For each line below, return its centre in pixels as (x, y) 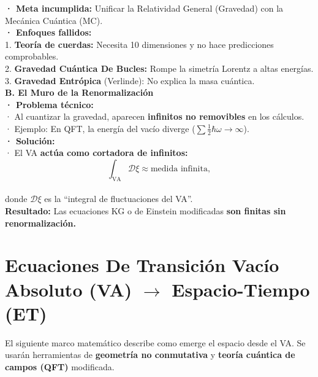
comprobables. (32, 56)
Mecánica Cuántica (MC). (54, 20)
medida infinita (179, 169)
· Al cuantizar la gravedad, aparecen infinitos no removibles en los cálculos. (155, 116)
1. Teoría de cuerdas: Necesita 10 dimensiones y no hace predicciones (139, 44)
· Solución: (30, 140)
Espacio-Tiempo (241, 289)
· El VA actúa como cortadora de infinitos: (97, 153)
